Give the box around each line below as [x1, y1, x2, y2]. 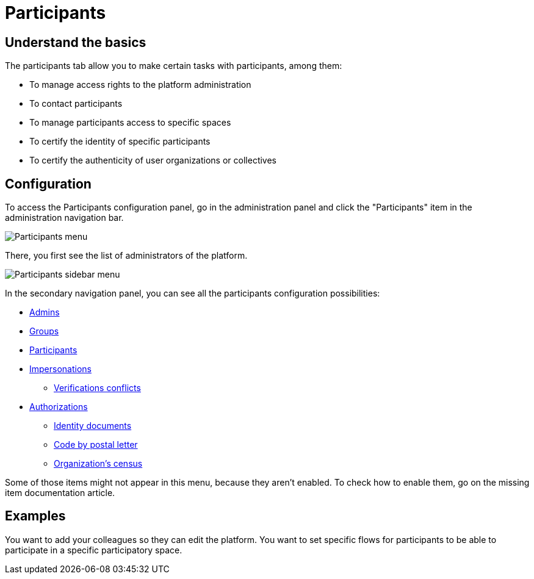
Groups [29, 326, 59, 337]
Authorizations [29, 401, 88, 412]
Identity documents [54, 420, 132, 431]
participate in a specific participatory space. [5, 544, 182, 555]
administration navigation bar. [5, 212, 124, 223]
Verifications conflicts [54, 383, 141, 394]
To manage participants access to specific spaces [29, 117, 231, 128]
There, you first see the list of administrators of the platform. [5, 250, 248, 261]
